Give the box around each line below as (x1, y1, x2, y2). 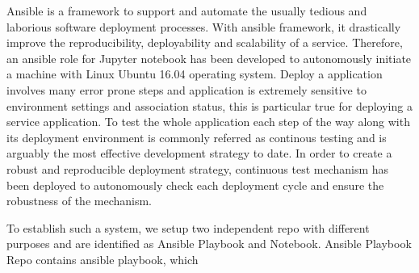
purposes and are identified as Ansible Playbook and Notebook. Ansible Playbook (6, 235, 412, 252)
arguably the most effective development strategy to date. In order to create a (6, 145, 392, 162)
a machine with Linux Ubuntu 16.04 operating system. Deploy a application (6, 65, 383, 82)
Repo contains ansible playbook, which (6, 250, 199, 267)
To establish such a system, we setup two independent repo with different (6, 219, 370, 236)
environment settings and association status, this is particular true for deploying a (6, 97, 413, 114)
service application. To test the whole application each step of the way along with (6, 113, 410, 130)
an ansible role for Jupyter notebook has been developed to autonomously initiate (6, 49, 412, 66)
